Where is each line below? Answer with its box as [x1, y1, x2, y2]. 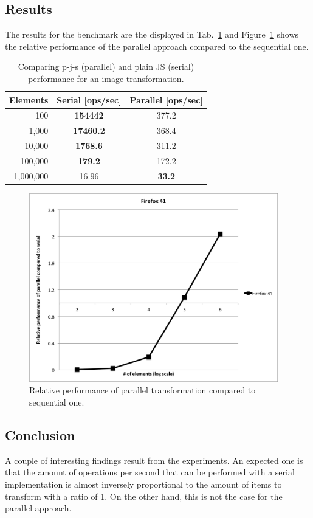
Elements [9, 93, 49, 106]
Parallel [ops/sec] [129, 93, 203, 106]
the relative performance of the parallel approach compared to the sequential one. [5, 40, 309, 52]
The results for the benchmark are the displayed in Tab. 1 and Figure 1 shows [5, 28, 299, 41]
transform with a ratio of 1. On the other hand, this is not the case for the [5, 489, 283, 502]
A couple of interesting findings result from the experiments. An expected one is [5, 454, 303, 466]
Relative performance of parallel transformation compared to [29, 384, 256, 396]
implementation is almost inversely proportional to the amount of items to [5, 477, 282, 490]
